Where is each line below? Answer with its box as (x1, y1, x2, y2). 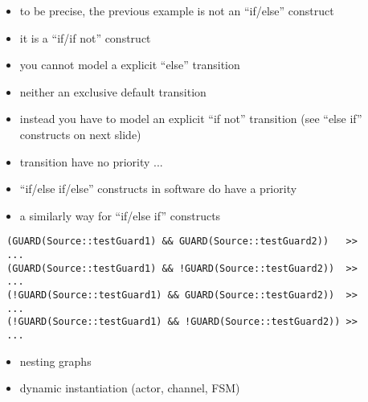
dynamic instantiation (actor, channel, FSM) (19, 379, 240, 396)
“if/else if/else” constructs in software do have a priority (19, 180, 297, 197)
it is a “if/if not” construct (19, 29, 151, 46)
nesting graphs (19, 352, 92, 369)
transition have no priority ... (19, 153, 163, 170)
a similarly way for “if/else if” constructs (19, 207, 221, 224)
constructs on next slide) (19, 125, 141, 142)
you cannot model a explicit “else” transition (19, 56, 240, 73)
